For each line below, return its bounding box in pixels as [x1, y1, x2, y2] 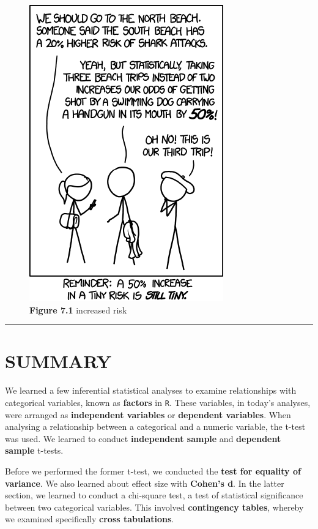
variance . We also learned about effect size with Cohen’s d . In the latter [5, 476, 284, 489]
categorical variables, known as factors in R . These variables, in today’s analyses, [5, 396, 311, 408]
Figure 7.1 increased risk [29, 303, 127, 316]
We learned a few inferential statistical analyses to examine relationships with [5, 384, 297, 397]
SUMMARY [5, 348, 111, 373]
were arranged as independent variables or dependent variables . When [5, 408, 291, 421]
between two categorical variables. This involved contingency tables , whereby [5, 500, 304, 513]
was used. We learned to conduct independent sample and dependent [5, 432, 281, 445]
